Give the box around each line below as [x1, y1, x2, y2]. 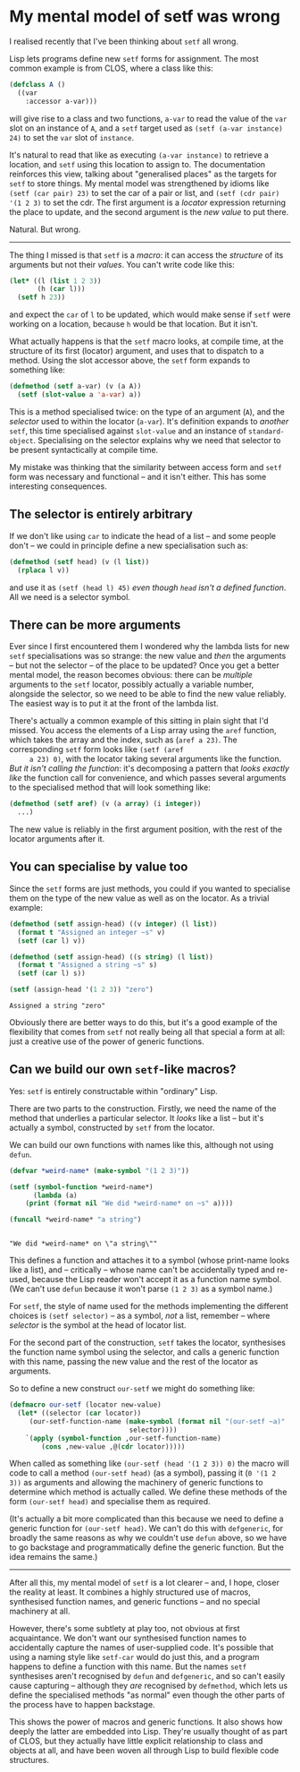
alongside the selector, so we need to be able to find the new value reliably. [9, 689, 287, 699]
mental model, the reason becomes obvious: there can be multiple [9, 670, 253, 681]
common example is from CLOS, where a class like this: [9, 63, 213, 73]
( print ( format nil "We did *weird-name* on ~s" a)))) [25, 1199, 234, 1208]
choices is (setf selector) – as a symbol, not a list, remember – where [9, 1310, 271, 1322]
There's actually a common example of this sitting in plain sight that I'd [9, 715, 270, 726]
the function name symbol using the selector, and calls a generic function [9, 1347, 279, 1357]
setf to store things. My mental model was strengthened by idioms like [9, 177, 270, 189]
